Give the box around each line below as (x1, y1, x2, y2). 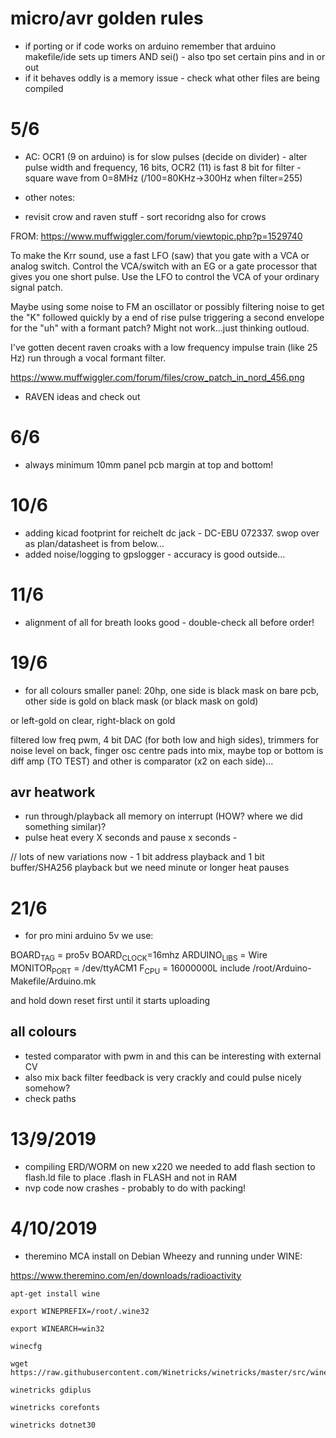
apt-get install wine (10, 1288, 101, 1299)
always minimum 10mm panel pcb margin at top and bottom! (24, 458, 274, 471)
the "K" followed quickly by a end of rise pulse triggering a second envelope (10, 311, 325, 323)
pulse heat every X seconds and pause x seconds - (24, 832, 238, 844)
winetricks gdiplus (10, 1385, 92, 1395)
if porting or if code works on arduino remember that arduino (24, 40, 277, 52)
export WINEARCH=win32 (10, 1323, 105, 1334)
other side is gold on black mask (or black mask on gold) (24, 695, 259, 707)
